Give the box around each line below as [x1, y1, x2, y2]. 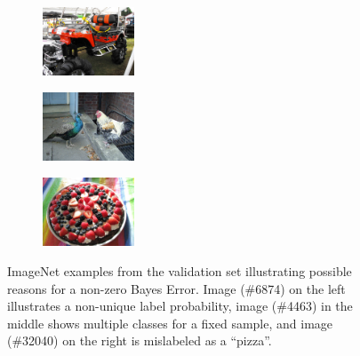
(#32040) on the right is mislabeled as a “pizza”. [7, 331, 272, 350]
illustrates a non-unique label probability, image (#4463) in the [7, 297, 353, 315]
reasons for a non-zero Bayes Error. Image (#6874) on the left [7, 279, 346, 297]
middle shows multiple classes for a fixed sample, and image [7, 313, 333, 332]
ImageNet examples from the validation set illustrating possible [7, 261, 352, 280]
